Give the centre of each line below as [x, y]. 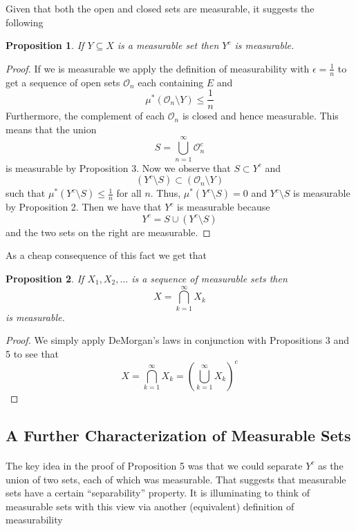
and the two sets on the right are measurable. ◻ [108, 232]
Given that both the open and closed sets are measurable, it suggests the [160, 8]
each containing [171, 82]
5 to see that [32, 353]
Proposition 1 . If [45, 45]
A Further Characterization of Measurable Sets [178, 435]
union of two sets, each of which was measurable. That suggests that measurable [176, 479]
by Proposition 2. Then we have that [84, 207]
